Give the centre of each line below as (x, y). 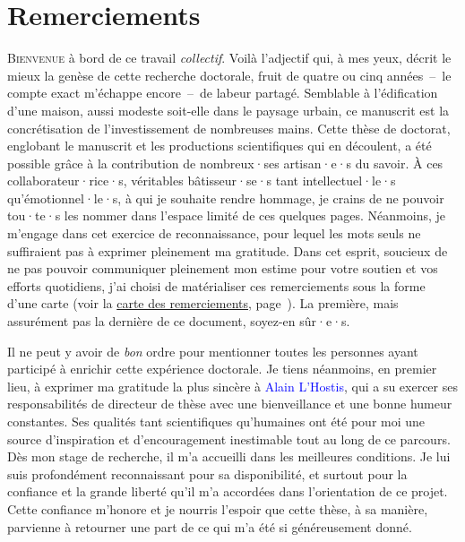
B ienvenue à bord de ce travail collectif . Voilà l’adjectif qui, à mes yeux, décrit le (229, 58)
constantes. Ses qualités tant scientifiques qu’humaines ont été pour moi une (216, 421)
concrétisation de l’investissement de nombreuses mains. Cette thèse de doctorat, (229, 128)
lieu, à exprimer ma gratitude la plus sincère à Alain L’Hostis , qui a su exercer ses (232, 386)
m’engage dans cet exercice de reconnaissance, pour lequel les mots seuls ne (214, 233)
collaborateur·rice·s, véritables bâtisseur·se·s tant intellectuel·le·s (202, 181)
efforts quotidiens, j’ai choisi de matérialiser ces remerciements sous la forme (216, 285)
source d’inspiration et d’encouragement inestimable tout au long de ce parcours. (229, 439)
